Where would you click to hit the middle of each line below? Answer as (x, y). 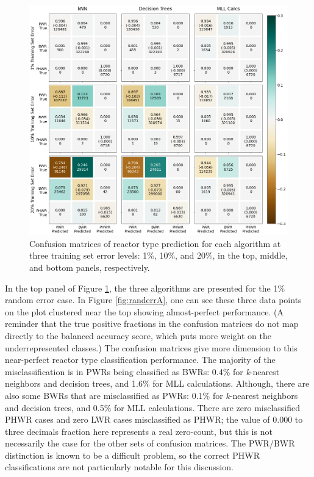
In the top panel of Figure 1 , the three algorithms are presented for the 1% (145, 288)
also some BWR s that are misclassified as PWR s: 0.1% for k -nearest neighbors (152, 395)
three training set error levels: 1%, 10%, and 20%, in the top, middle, (159, 255)
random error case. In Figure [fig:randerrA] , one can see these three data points (153, 300)
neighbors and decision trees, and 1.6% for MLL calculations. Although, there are (157, 383)
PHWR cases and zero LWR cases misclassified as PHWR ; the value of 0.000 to (154, 419)
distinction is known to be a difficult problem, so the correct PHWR (133, 455)
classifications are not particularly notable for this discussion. (119, 467)
